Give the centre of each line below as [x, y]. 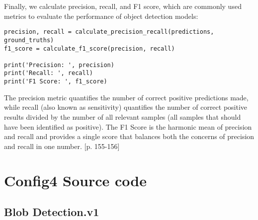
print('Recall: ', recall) [48, 73]
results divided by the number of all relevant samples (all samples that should [123, 116]
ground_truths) [29, 40]
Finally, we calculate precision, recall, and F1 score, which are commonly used [123, 6]
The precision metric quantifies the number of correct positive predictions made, [126, 97]
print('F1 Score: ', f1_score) [56, 82]
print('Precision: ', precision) [59, 65]
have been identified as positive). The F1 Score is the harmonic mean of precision [128, 126]
